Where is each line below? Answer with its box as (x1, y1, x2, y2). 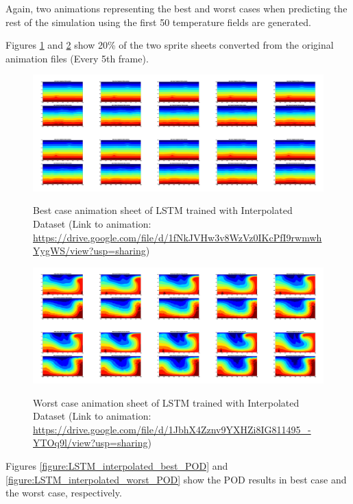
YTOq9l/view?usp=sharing (33, 435, 148, 450)
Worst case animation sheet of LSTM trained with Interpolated (33, 395, 300, 409)
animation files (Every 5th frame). (5, 51, 149, 65)
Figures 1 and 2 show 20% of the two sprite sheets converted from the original (5, 38, 334, 52)
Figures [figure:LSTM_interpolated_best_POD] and (5, 459, 228, 472)
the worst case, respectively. (5, 485, 122, 500)
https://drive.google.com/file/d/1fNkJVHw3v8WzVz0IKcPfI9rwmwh (33, 230, 322, 244)
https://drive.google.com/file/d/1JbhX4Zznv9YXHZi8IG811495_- (33, 422, 311, 436)
